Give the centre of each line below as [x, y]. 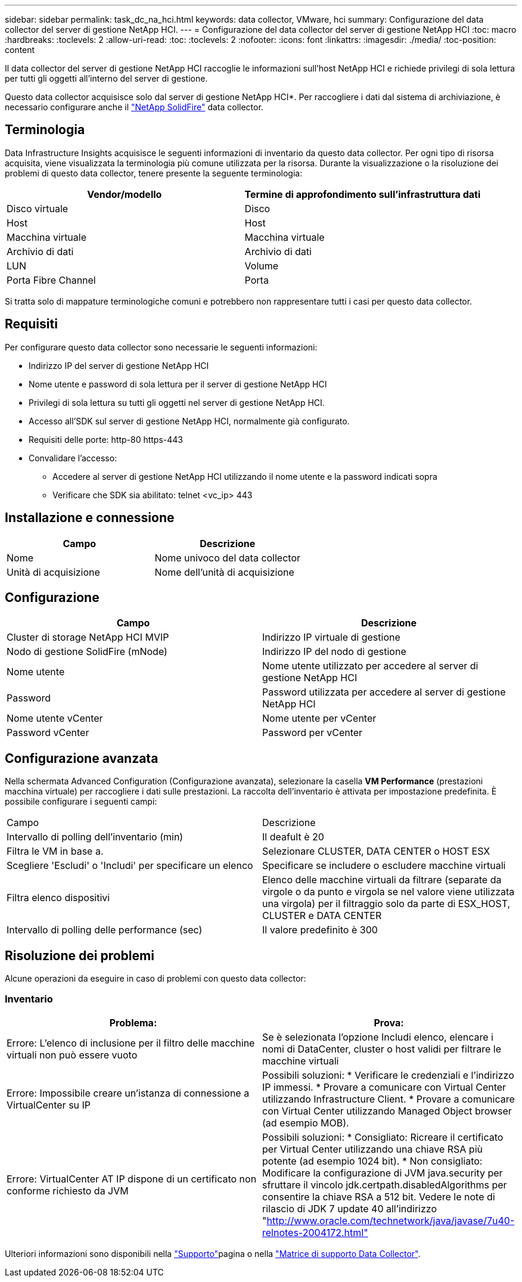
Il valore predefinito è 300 [320, 930]
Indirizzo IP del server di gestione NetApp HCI [119, 365]
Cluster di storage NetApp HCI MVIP [88, 637]
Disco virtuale [38, 208]
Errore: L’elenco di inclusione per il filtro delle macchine [131, 1043]
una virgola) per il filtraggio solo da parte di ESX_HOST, [386, 904]
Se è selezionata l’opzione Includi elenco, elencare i [378, 1037]
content [20, 50]
